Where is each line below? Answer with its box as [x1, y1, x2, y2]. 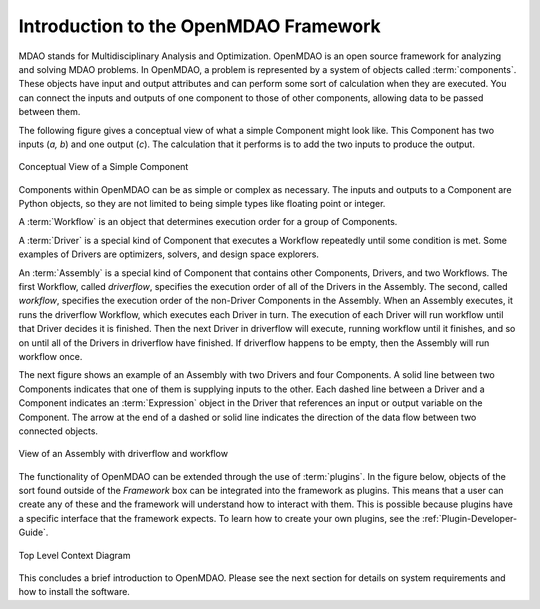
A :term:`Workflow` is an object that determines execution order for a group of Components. [18, 216, 398, 228]
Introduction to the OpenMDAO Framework [18, 15, 382, 37]
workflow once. [18, 350, 83, 362]
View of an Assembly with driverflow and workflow [18, 448, 229, 460]
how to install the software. [18, 586, 130, 598]
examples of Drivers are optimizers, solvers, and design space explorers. [18, 248, 320, 260]
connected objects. [18, 425, 99, 437]
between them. [18, 106, 81, 118]
